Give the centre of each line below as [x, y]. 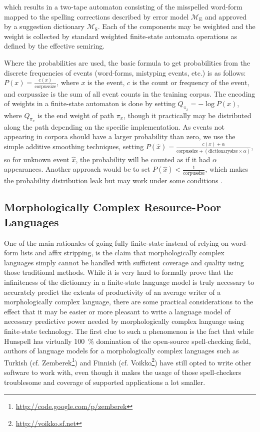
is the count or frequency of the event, [191, 82]
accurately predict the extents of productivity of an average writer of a [112, 292]
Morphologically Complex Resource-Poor [113, 207]
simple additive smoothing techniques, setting [74, 146]
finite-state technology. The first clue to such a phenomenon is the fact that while [129, 331]
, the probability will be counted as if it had [143, 159]
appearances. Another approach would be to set [77, 169]
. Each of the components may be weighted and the [176, 26]
